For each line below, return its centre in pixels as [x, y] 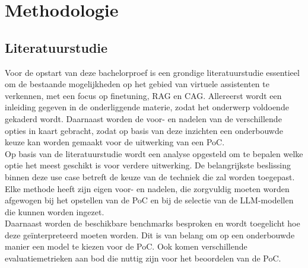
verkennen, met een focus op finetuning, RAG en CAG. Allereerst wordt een [143, 95]
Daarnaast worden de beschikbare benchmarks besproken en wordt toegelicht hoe [153, 223]
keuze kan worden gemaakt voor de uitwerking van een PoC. [115, 142]
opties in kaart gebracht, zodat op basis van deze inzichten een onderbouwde [144, 130]
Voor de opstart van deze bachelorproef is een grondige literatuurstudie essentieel [152, 72]
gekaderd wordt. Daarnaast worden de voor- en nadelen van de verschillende [143, 118]
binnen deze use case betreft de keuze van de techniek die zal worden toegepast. [150, 176]
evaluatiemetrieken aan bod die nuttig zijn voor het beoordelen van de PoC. [143, 258]
